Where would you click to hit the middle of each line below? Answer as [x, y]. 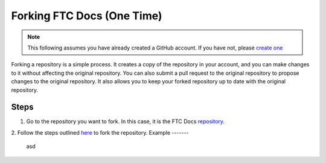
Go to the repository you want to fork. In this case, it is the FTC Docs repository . [126, 121]
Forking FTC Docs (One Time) [87, 16]
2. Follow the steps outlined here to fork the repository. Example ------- [100, 132]
